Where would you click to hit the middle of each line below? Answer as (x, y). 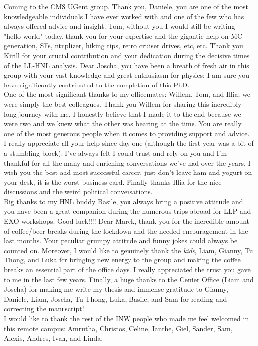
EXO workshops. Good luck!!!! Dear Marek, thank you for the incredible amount (127, 221)
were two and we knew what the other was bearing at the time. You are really (123, 124)
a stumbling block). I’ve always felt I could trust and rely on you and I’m (116, 152)
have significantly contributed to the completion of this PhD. (97, 84)
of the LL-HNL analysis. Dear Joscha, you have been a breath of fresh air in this (127, 65)
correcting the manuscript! (44, 308)
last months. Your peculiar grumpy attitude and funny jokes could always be (121, 240)
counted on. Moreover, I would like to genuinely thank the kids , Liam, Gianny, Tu (129, 250)
